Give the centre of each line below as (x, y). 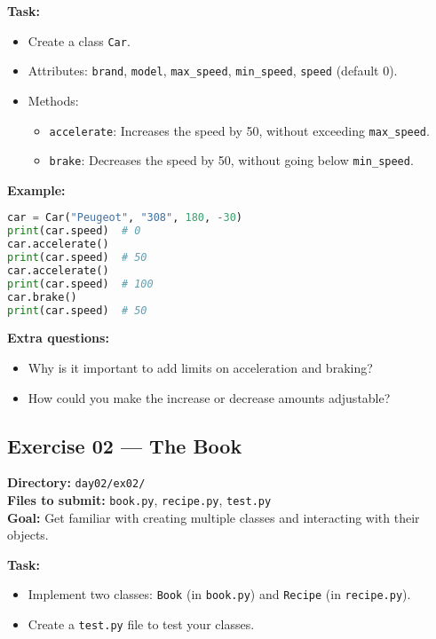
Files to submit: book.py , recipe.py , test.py (139, 500)
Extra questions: (58, 338)
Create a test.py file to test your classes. (141, 624)
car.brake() (42, 297)
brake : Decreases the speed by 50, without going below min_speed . (231, 160)
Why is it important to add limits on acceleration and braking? (200, 367)
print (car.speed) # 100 (80, 284)
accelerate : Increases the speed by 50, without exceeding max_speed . (239, 130)
